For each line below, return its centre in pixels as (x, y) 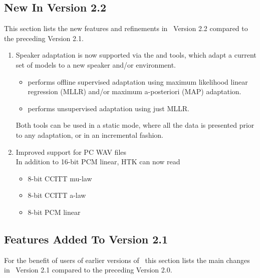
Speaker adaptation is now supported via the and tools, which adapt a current (136, 55)
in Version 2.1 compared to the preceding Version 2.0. (88, 270)
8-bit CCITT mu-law (60, 178)
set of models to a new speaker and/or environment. (96, 64)
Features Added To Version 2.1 (86, 239)
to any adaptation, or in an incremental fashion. (89, 134)
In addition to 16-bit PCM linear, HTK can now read (98, 162)
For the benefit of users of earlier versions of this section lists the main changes (127, 260)
